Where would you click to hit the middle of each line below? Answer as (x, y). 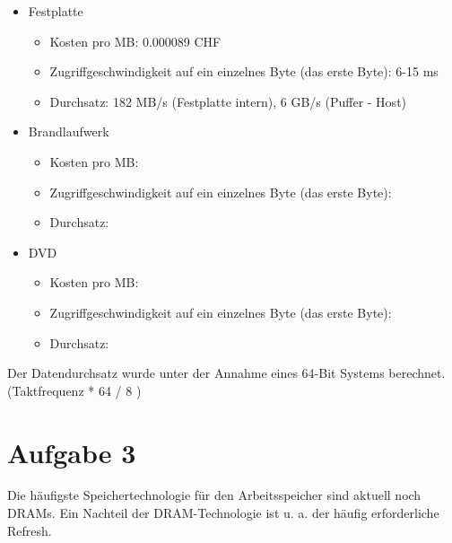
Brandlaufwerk (69, 131)
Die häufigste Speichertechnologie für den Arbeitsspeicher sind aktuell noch (214, 495)
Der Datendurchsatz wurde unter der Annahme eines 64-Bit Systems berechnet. (226, 373)
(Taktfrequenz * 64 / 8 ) (74, 390)
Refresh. (30, 530)
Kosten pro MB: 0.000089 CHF (135, 41)
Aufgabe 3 (72, 452)
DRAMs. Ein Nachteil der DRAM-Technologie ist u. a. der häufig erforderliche (223, 513)
